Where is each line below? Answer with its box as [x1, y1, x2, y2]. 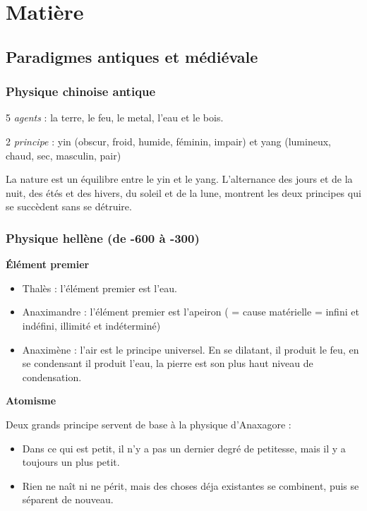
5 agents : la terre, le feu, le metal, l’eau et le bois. [6, 110, 224, 125]
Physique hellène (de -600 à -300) [6, 229, 200, 246]
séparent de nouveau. [22, 492, 114, 507]
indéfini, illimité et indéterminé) [22, 318, 161, 332]
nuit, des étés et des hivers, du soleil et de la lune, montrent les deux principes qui [6, 185, 361, 200]
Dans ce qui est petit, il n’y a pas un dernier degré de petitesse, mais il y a [22, 440, 346, 455]
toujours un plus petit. [22, 455, 120, 469]
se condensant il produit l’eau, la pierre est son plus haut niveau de [22, 356, 313, 371]
